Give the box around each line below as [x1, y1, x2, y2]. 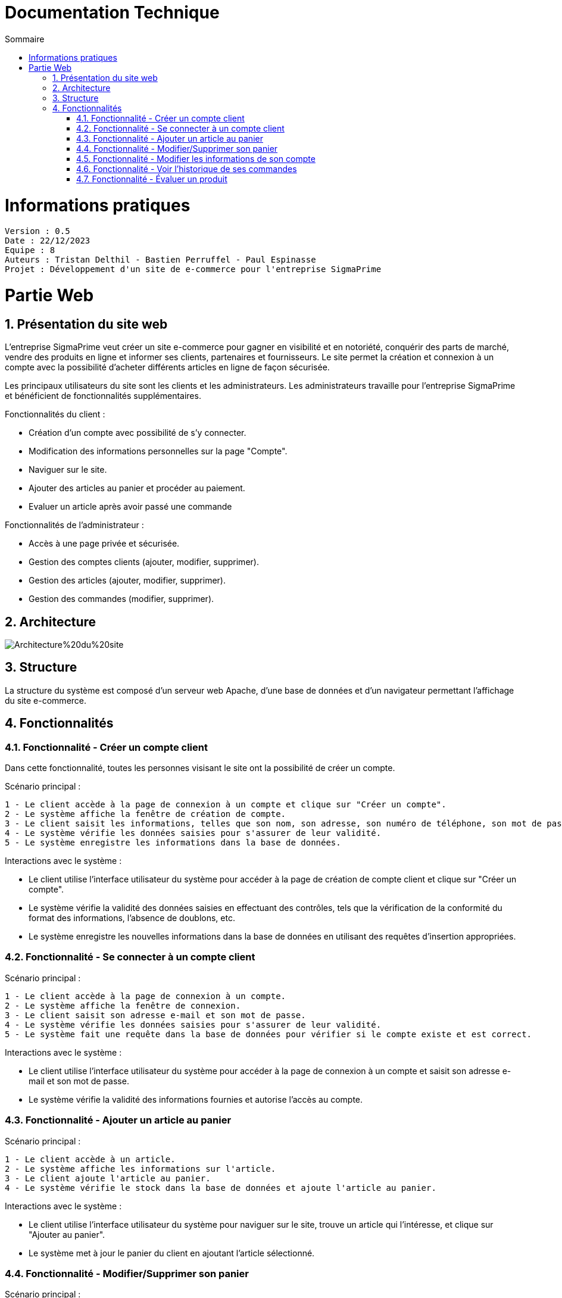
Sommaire [5, 33, 45, 44]
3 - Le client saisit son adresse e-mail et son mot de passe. [5, 1010, 306, 1020]
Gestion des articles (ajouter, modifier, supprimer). [29, 575, 226, 586]
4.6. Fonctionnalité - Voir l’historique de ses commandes [76, 163, 297, 174]
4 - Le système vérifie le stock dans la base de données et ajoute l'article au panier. [5, 1182, 436, 1193]
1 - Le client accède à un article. [5, 1154, 176, 1164]
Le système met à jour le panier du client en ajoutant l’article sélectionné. [29, 1247, 315, 1258]
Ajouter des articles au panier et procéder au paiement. [29, 483, 245, 494]
